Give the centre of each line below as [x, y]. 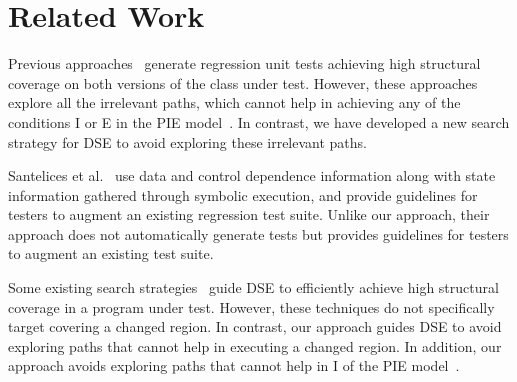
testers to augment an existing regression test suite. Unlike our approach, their [249, 214]
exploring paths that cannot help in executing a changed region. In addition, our [255, 345]
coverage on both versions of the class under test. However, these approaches [243, 82]
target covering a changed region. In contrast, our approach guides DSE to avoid [255, 326]
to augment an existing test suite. [111, 253]
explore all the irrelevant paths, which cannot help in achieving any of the [234, 102]
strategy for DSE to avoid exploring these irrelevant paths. [188, 141]
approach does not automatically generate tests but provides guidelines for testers [258, 233]
